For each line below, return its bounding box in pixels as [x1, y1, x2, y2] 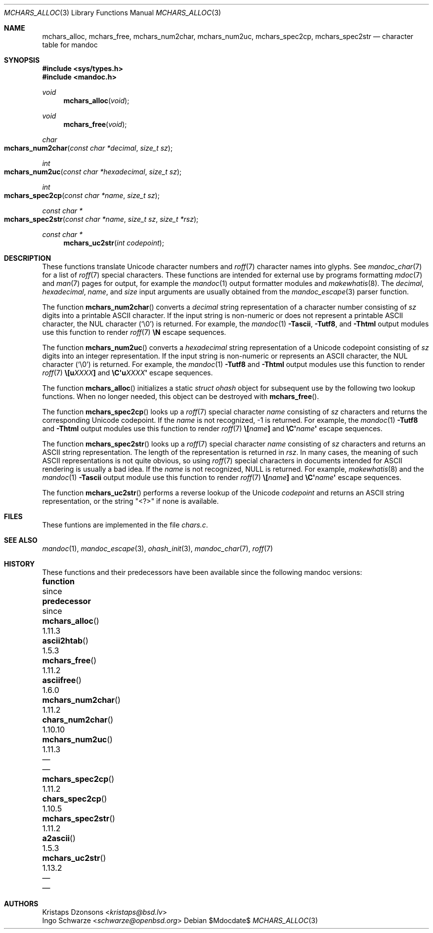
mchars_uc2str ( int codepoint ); [63, 239, 164, 247]
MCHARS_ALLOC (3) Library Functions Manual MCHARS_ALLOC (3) [4, 8, 221, 17]
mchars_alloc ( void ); [63, 96, 130, 105]
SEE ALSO [4, 536, 38, 544]
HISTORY [4, 560, 35, 568]
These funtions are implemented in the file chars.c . [42, 521, 208, 529]
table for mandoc [42, 41, 98, 49]
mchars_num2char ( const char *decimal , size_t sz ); [4, 144, 173, 152]
